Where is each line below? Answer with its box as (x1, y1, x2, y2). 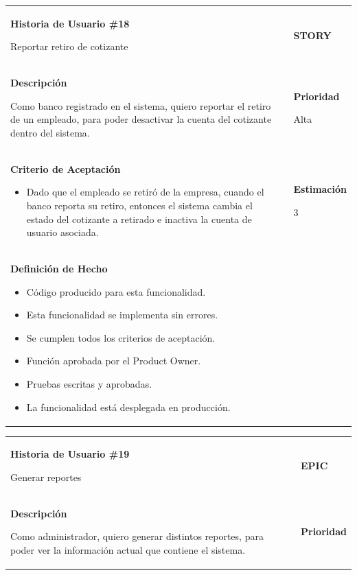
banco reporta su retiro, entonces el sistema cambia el (26, 198, 253, 212)
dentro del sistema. (10, 125, 90, 139)
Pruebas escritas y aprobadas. (26, 377, 152, 390)
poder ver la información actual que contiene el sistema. (10, 543, 246, 557)
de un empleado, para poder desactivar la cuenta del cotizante (10, 112, 272, 126)
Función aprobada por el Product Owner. (26, 353, 201, 368)
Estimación (293, 182, 347, 196)
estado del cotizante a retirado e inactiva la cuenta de (26, 211, 252, 226)
